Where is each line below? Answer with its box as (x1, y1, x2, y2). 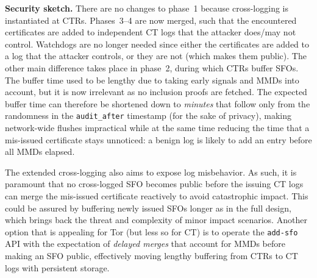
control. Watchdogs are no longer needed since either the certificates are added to (5, 37, 309, 50)
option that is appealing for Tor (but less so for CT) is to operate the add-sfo (5, 225, 298, 238)
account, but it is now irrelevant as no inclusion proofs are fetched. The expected (5, 85, 307, 98)
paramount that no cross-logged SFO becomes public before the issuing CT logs (5, 177, 304, 190)
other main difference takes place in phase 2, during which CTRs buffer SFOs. (5, 61, 299, 74)
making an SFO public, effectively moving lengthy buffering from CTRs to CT (5, 249, 298, 262)
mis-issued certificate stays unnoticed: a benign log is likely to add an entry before (5, 133, 312, 146)
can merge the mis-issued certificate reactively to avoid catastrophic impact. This (5, 189, 308, 202)
